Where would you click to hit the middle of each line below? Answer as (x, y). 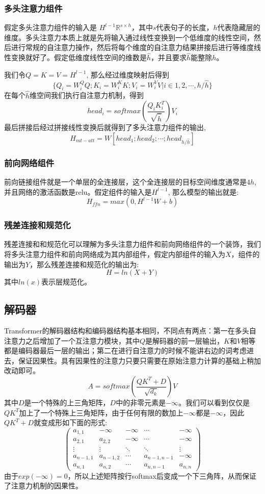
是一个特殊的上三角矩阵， (67, 402)
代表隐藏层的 (239, 27)
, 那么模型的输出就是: (203, 191)
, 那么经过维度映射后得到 (128, 74)
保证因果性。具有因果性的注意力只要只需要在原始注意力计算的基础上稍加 (139, 360)
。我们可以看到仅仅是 (214, 402)
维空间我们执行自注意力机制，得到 (87, 95)
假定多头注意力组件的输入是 (50, 27)
